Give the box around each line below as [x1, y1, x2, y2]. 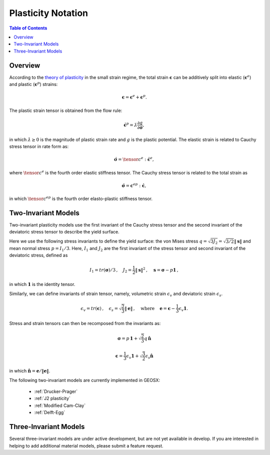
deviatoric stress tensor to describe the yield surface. [9, 229, 119, 235]
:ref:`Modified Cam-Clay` [34, 402, 86, 408]
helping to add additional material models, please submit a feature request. [9, 442, 163, 448]
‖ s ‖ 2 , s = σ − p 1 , [135, 266, 178, 272]
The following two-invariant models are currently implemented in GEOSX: [9, 377, 160, 383]
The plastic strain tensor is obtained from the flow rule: [9, 107, 122, 113]
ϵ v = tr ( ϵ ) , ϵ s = [80, 305, 118, 312]
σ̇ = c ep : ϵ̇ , [121, 182, 146, 188]
